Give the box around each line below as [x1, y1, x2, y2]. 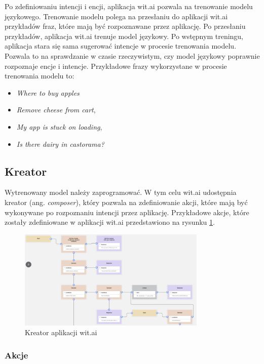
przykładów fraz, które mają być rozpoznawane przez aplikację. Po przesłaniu [5, 21, 246, 31]
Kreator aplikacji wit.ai [25, 327, 97, 338]
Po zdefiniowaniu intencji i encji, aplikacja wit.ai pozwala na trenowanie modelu [5, 1, 253, 11]
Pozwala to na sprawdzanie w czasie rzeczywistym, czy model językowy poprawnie [5, 50, 260, 61]
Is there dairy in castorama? [16, 138, 104, 149]
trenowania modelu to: [5, 70, 74, 81]
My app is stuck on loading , [16, 121, 102, 132]
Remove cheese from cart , [16, 104, 96, 115]
